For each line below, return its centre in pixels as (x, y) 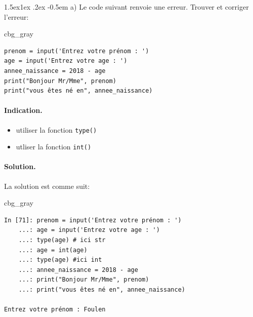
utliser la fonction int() (54, 147)
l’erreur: (16, 16)
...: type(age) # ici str (62, 240)
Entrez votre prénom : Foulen (55, 310)
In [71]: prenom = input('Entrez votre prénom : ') (93, 220)
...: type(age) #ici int (60, 260)
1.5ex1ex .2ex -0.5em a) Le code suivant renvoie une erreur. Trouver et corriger (126, 7)
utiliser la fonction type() (56, 129)
